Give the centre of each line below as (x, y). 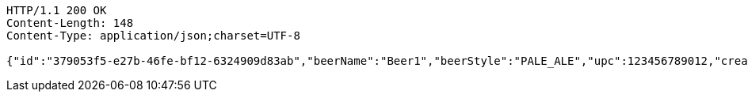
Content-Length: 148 (70, 23)
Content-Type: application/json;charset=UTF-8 (153, 36)
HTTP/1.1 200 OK (57, 10)
